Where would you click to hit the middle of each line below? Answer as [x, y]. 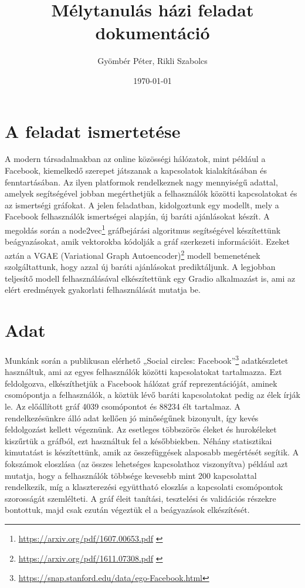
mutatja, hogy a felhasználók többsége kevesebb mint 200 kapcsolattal [131, 475]
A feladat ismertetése [93, 131]
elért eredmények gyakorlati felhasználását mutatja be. [103, 290]
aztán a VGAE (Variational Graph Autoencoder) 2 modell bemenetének [133, 254]
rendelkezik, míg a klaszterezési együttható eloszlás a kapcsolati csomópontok [144, 487]
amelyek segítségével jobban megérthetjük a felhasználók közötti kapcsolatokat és [151, 193]
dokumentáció [152, 33]
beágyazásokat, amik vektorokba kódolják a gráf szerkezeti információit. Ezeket [147, 241]
